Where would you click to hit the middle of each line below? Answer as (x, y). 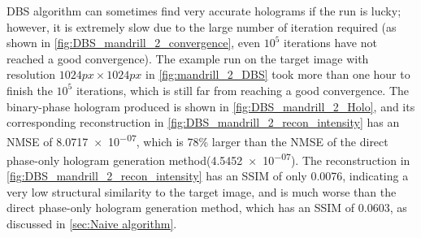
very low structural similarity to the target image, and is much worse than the (202, 191)
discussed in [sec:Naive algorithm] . (92, 224)
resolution (31, 74)
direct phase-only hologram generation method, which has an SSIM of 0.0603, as (207, 208)
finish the (30, 90)
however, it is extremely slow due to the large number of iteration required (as (202, 26)
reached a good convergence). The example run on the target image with (188, 58)
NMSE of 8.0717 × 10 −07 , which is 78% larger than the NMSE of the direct (197, 140)
